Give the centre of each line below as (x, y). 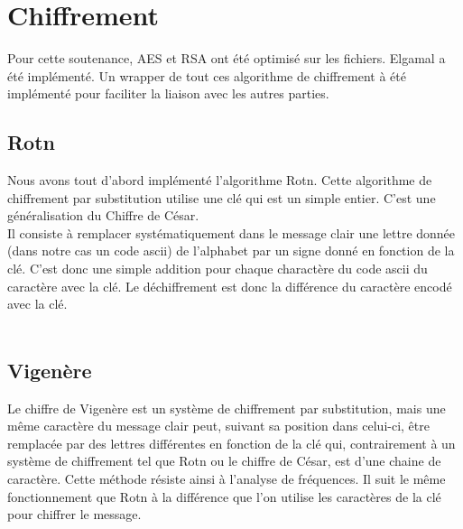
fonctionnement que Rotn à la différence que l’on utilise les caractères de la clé (224, 496)
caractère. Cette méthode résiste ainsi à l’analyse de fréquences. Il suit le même (227, 479)
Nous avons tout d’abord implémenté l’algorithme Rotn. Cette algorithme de (220, 180)
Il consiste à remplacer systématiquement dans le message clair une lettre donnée (231, 232)
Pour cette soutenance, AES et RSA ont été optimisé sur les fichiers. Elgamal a (227, 58)
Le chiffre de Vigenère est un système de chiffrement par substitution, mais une (227, 408)
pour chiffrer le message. (74, 514)
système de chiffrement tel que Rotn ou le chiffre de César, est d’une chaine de (224, 461)
